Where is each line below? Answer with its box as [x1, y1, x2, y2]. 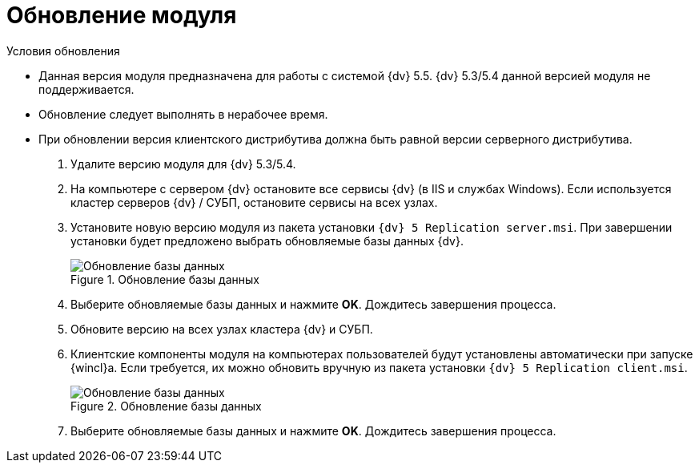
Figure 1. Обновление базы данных [70, 272, 259, 286]
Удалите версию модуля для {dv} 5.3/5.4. [70, 156, 296, 171]
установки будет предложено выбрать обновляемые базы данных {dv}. [70, 233, 464, 248]
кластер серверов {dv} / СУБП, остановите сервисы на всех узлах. [70, 195, 438, 209]
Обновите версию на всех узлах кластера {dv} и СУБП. [70, 321, 373, 336]
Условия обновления [6, 43, 120, 58]
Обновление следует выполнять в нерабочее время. [38, 107, 328, 121]
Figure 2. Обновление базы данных [70, 398, 262, 413]
